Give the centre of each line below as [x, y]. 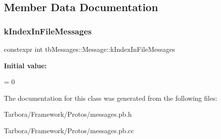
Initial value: [25, 65]
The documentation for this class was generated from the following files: [111, 98]
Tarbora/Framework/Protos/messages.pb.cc [69, 130]
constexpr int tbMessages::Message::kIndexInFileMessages [90, 49]
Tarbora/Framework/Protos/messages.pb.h [68, 114]
